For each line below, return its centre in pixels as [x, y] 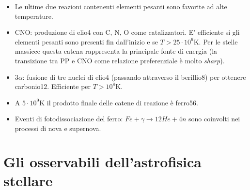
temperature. [34, 16]
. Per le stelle [218, 41]
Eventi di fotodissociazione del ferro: [69, 119]
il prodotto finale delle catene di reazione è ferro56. [122, 102]
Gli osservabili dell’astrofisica [102, 161]
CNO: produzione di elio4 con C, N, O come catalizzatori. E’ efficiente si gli [127, 32]
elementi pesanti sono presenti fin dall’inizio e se [86, 41]
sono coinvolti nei [214, 119]
